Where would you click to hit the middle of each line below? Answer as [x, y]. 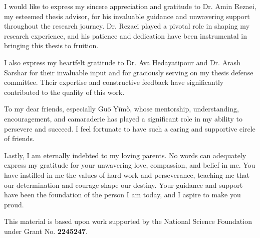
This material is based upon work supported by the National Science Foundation [128, 221]
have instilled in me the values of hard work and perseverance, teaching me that [127, 174]
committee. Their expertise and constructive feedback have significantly [114, 82]
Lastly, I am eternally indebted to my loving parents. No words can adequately [125, 155]
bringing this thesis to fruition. [51, 45]
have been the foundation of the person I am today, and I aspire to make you [122, 195]
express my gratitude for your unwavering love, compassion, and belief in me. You [130, 165]
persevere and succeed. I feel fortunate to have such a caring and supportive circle [130, 128]
